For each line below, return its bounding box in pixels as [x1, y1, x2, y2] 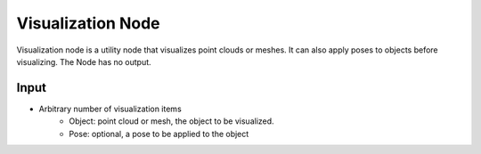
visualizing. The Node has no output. [16, 56, 151, 67]
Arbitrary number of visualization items [38, 103, 182, 114]
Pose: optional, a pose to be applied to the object [69, 128, 249, 139]
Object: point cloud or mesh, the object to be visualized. [69, 116, 275, 126]
